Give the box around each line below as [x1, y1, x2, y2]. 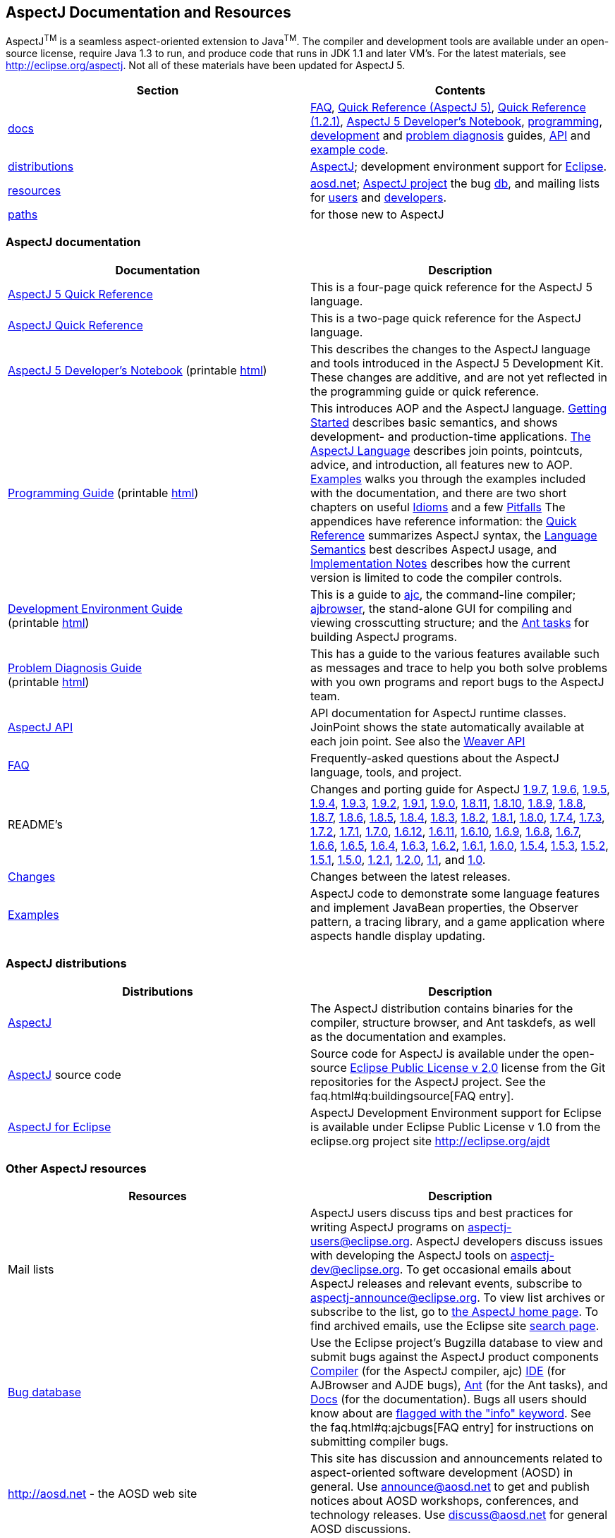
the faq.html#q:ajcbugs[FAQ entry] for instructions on [310, 1420, 595, 1435]
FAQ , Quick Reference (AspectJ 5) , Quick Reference [310, 100, 586, 115]
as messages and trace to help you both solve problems [310, 660, 608, 675]
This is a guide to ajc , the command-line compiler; [310, 587, 576, 602]
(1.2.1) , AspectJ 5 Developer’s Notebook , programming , [310, 114, 603, 129]
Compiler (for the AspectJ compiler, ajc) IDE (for [310, 1364, 566, 1379]
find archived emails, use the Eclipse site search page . [310, 1319, 599, 1333]
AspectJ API [8, 719, 73, 734]
